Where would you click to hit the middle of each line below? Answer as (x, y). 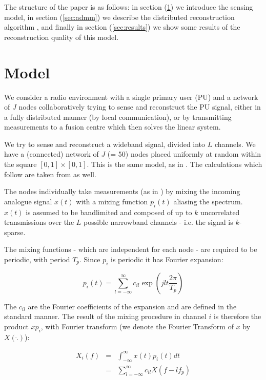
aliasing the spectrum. (208, 201)
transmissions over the (39, 222)
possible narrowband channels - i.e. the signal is (158, 222)
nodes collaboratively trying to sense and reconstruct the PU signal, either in (140, 107)
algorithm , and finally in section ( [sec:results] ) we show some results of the (122, 27)
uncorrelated (220, 212)
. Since (90, 259)
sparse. (15, 232)
